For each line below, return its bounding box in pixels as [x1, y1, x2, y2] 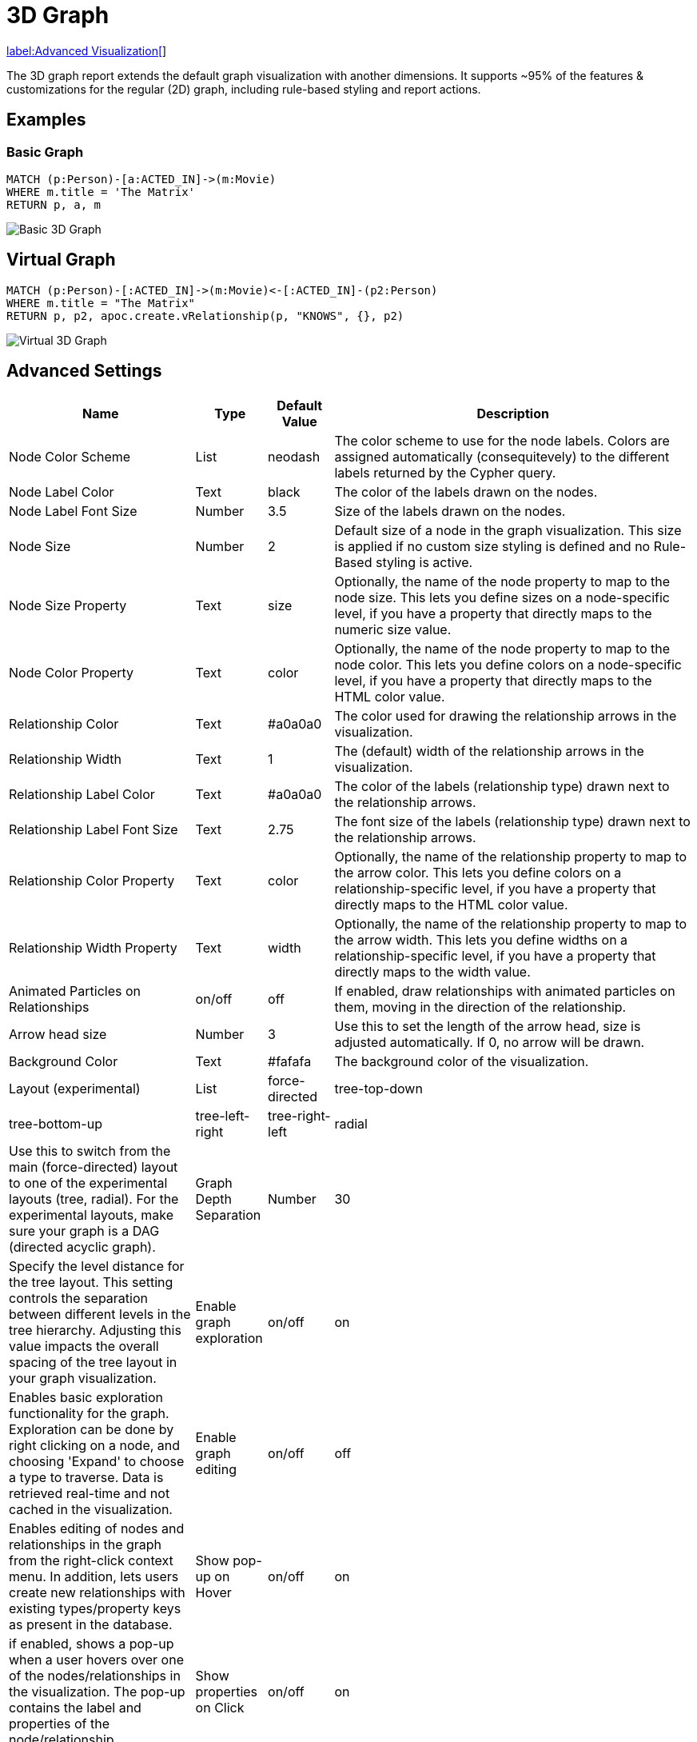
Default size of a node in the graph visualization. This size [334, 521, 682, 538]
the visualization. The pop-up [9, 1683, 185, 1700]
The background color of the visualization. [334, 1053, 589, 1069]
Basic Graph [6, 143, 84, 160]
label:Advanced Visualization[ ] [6, 43, 167, 58]
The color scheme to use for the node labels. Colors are [334, 432, 670, 449]
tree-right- [268, 1107, 331, 1124]
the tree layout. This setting [9, 1273, 173, 1290]
